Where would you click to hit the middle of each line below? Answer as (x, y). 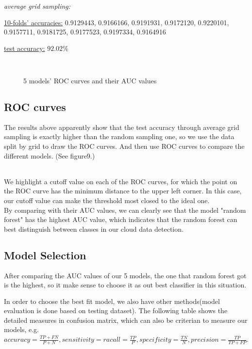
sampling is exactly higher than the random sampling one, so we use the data (119, 136)
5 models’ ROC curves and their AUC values (90, 80)
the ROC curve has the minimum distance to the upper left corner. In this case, (123, 191)
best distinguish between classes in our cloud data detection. (94, 229)
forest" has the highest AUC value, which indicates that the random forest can (121, 219)
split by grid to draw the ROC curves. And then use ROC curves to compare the (124, 146)
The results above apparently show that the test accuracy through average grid (122, 127)
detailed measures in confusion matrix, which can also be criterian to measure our (126, 320)
